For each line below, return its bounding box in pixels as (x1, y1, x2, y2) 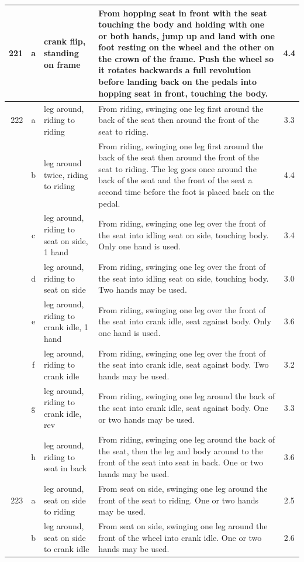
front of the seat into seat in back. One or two (98, 456, 264, 468)
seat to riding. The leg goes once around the (98, 162, 257, 174)
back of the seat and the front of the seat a (98, 174, 253, 186)
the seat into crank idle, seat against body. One (98, 402, 268, 414)
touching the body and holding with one (98, 18, 265, 30)
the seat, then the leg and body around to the (98, 444, 263, 457)
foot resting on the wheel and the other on (98, 41, 275, 53)
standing (43, 47, 79, 59)
